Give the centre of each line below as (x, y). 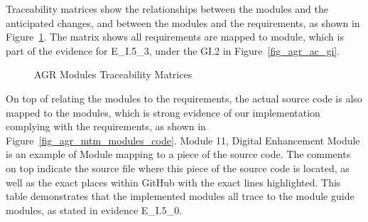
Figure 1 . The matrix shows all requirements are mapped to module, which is (175, 37)
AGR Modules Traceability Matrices (113, 74)
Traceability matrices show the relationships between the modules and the (167, 9)
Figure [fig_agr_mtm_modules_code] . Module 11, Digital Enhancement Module (183, 140)
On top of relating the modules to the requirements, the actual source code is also (184, 98)
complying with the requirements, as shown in (106, 126)
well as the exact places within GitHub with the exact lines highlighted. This (173, 182)
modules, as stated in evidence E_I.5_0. (94, 210)
